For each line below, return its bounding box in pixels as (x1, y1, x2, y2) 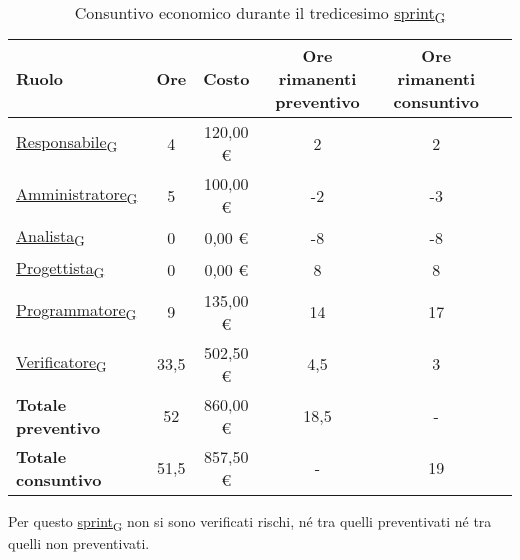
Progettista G (16, 256, 105, 283)
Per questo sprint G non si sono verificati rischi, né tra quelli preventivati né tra (8, 510, 492, 534)
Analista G (16, 224, 85, 251)
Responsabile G (16, 130, 118, 157)
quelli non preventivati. (8, 532, 150, 553)
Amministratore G (16, 182, 138, 209)
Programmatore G (16, 298, 137, 325)
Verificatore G (16, 350, 107, 377)
